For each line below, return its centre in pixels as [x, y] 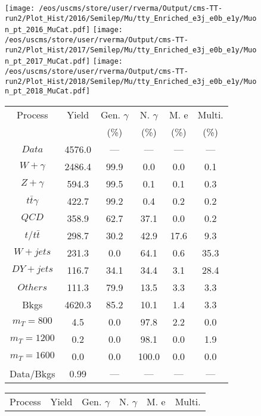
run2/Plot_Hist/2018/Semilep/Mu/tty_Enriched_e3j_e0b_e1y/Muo [131, 81]
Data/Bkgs [32, 373]
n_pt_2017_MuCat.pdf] [48, 62]
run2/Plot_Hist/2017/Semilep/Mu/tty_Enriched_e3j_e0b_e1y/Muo [131, 50]
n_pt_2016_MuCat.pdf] [48, 30]
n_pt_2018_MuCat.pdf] [48, 91]
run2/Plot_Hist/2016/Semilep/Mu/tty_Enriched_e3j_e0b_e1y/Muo [131, 18]
